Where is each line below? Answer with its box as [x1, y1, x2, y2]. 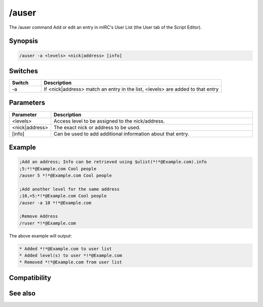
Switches [9, 67, 38, 75]
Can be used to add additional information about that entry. [54, 130, 189, 137]
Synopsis [9, 37, 38, 45]
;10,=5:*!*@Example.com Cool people [19, 193, 107, 199]
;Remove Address [19, 214, 58, 219]
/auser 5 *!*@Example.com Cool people [19, 173, 112, 178]
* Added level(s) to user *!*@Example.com [19, 253, 122, 258]
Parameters [9, 99, 45, 107]
